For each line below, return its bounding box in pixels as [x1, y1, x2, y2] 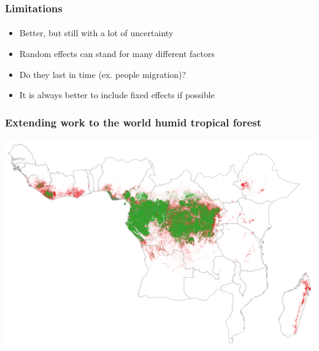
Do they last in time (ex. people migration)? [19, 67, 186, 80]
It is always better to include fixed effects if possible [19, 88, 215, 101]
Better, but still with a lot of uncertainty [19, 26, 174, 39]
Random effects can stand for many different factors [19, 47, 215, 60]
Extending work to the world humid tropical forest [5, 114, 262, 129]
